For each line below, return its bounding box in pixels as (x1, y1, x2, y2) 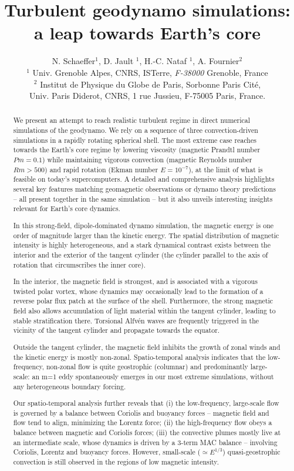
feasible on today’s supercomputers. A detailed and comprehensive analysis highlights (13, 174, 275, 184)
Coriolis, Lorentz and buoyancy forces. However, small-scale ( (13, 447, 201, 457)
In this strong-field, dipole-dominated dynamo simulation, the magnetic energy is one (13, 220, 274, 230)
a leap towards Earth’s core (34, 21, 261, 45)
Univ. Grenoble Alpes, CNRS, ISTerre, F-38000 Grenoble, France (32, 66, 268, 78)
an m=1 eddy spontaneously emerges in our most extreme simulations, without (32, 371, 274, 381)
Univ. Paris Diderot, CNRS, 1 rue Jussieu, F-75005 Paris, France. (29, 89, 266, 102)
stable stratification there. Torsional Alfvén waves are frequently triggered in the (13, 315, 259, 325)
